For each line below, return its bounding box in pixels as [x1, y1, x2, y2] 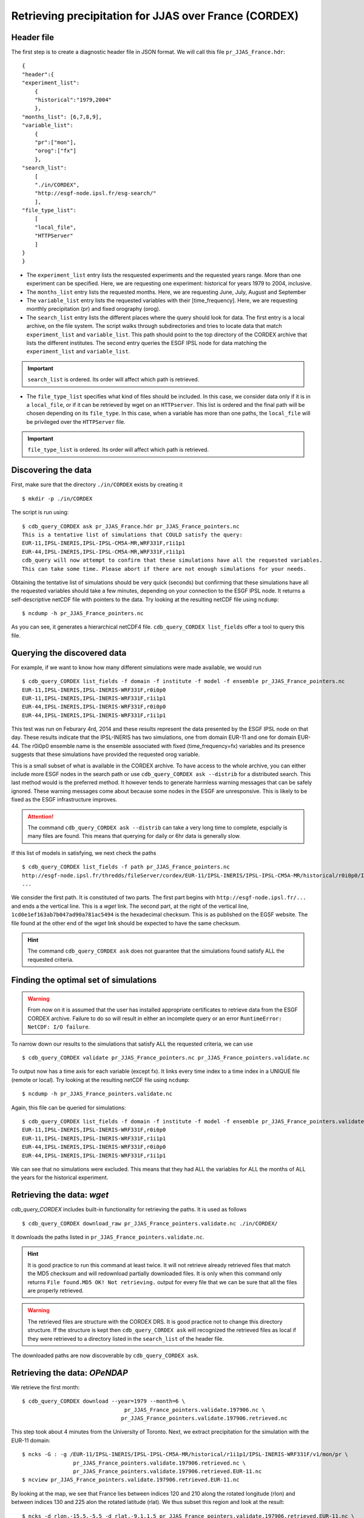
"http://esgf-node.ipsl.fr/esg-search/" [34, 190, 157, 197]
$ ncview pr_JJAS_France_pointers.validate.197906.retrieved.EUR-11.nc [22, 1476, 240, 1483]
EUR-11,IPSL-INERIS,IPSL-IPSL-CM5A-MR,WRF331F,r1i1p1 [22, 540, 185, 546]
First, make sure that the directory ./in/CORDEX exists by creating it [11, 481, 183, 488]
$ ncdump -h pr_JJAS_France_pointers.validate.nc [22, 1091, 173, 1097]
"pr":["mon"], [34, 138, 77, 146]
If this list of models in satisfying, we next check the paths [11, 849, 157, 856]
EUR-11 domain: [11, 1437, 51, 1444]
